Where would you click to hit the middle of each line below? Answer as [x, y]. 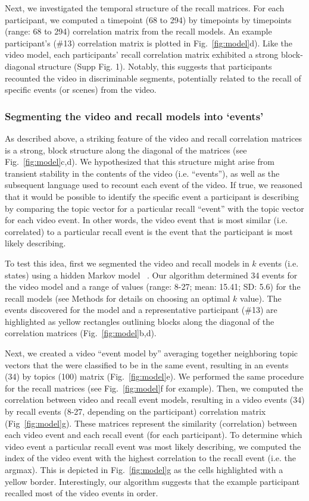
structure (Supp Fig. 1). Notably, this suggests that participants [155, 66]
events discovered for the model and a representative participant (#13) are [141, 310]
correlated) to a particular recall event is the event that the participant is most [149, 231]
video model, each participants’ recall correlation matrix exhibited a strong [142, 54]
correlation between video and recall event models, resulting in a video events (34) [155, 400]
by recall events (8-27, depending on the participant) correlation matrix [135, 411]
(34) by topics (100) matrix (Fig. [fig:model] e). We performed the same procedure [154, 376]
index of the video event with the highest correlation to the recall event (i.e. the [151, 458]
